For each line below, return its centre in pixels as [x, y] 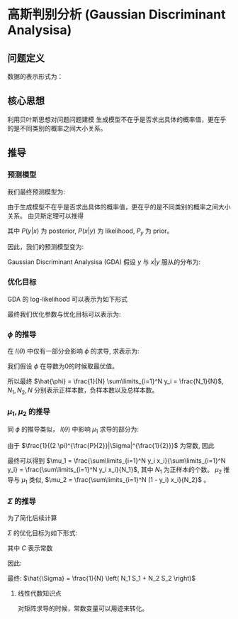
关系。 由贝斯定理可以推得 [45, 215]
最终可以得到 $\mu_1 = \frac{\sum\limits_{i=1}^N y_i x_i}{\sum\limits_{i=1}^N [117, 461]
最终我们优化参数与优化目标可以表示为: [64, 314]
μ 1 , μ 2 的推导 [29, 412]
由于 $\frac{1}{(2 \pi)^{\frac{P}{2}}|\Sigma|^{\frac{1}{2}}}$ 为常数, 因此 [111, 446]
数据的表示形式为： [35, 76]
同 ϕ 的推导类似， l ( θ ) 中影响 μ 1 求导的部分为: [73, 430]
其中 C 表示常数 [30, 548]
